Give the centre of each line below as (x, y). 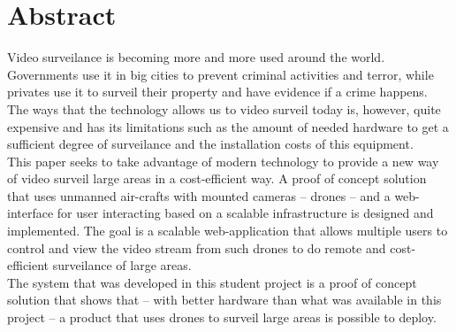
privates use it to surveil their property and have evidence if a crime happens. (217, 92)
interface (30, 213)
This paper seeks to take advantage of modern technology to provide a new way (223, 161)
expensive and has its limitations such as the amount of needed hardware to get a (228, 126)
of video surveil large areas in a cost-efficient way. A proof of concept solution (217, 178)
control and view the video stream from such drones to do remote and (197, 247)
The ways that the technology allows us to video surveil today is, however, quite (224, 108)
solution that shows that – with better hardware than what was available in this (224, 300)
